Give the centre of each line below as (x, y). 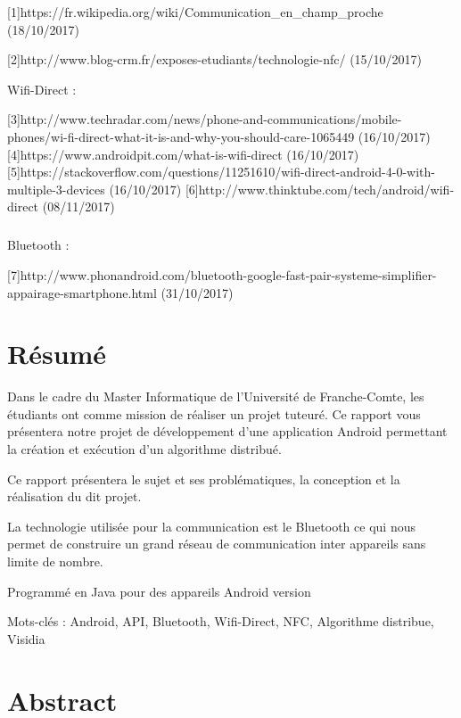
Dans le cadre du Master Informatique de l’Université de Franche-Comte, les (216, 396)
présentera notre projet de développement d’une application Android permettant (227, 431)
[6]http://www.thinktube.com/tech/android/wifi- (320, 189)
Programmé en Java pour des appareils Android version (159, 591)
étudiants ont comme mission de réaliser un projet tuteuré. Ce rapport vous (214, 413)
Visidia (26, 638)
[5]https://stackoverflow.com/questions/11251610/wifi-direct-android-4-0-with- (221, 172)
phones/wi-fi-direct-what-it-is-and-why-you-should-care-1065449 (181, 136)
